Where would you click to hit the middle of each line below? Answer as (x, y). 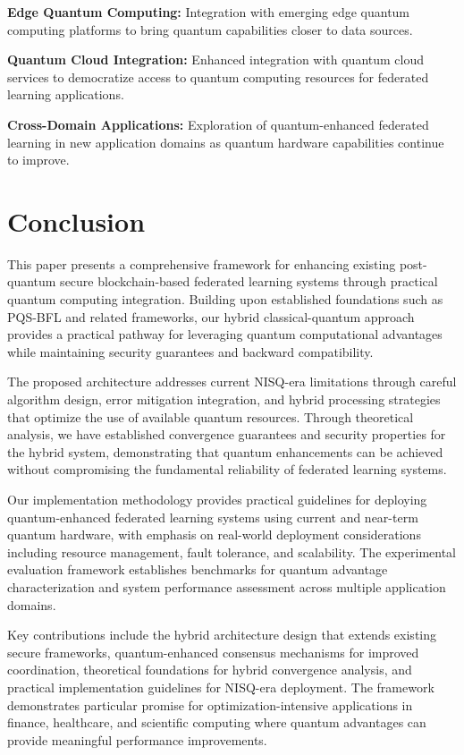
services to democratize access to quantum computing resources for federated (218, 76)
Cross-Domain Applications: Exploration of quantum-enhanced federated (218, 124)
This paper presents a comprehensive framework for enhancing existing (202, 263)
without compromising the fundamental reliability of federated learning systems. (227, 469)
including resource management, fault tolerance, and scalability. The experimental (232, 551)
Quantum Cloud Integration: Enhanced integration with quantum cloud (216, 59)
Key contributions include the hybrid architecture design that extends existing (222, 635)
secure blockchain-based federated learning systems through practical (249, 281)
